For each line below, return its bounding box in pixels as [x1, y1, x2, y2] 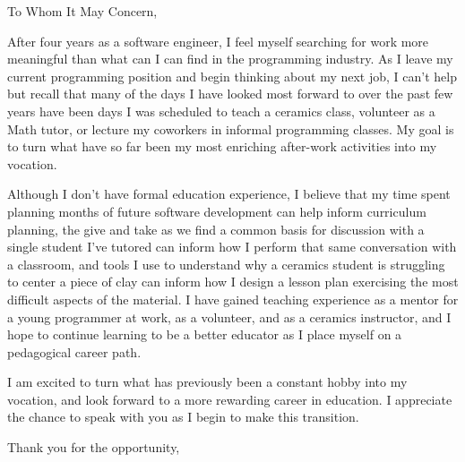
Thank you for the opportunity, [7, 438, 180, 457]
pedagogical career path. [7, 342, 142, 361]
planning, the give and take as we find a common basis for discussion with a [7, 219, 425, 238]
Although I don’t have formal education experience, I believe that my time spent [7, 184, 451, 203]
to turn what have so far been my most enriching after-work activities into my [7, 137, 437, 156]
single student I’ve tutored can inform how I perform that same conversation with [7, 237, 457, 256]
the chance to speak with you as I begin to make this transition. [7, 407, 359, 426]
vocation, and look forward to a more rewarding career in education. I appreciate [7, 389, 452, 408]
